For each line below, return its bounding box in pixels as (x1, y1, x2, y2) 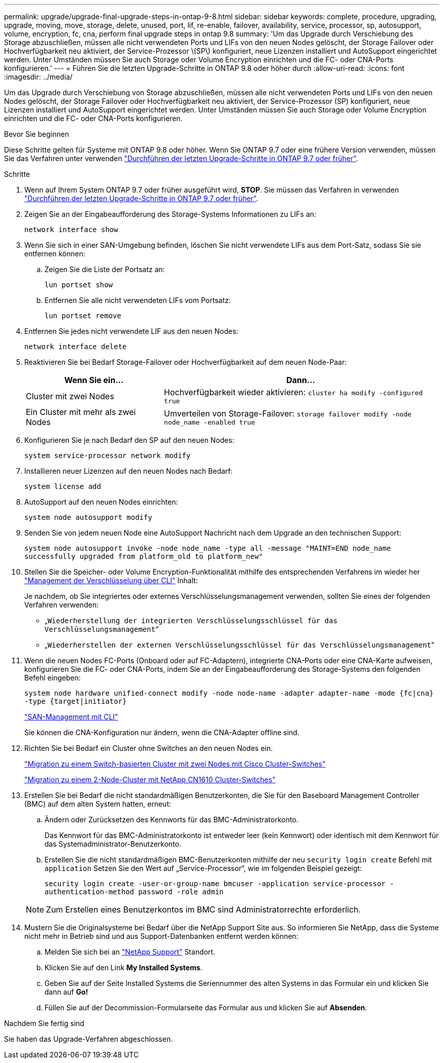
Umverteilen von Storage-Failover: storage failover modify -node (164, 408, 412, 419)
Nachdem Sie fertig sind (4, 1019, 84, 1028)
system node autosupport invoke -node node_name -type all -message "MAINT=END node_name (24, 544, 391, 552)
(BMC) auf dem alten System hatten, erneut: (24, 800, 171, 808)
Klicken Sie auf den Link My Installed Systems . (45, 963, 203, 972)
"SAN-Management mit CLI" (24, 712, 118, 721)
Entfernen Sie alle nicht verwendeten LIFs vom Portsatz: (45, 296, 231, 305)
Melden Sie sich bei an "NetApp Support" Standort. (45, 947, 215, 956)
